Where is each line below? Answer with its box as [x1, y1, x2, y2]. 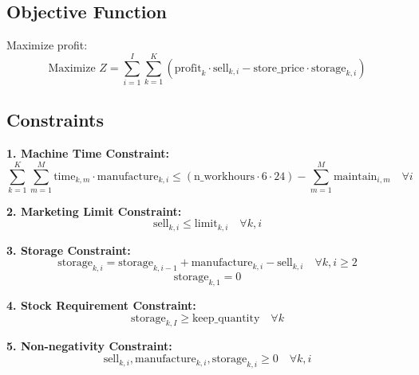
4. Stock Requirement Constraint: [6, 297, 196, 314]
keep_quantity [192, 312, 260, 324]
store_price [253, 62, 305, 74]
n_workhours [194, 170, 255, 182]
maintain [333, 170, 377, 182]
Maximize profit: [6, 37, 88, 53]
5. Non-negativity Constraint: [6, 338, 172, 354]
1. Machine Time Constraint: [6, 145, 170, 162]
